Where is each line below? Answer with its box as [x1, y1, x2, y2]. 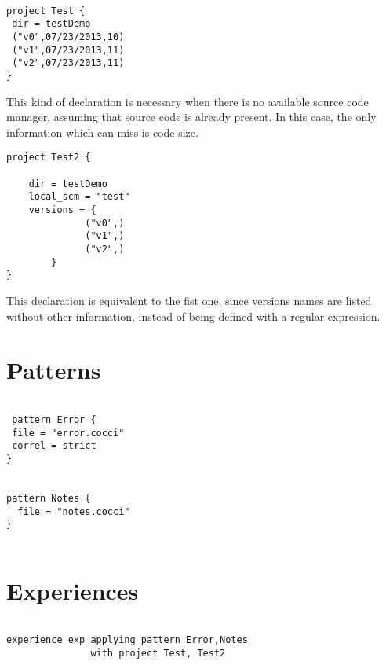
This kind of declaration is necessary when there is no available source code [6, 93, 369, 109]
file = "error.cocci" [12, 427, 125, 439]
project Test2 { [6, 152, 91, 163]
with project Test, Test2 [90, 647, 226, 659]
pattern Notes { [6, 492, 91, 504]
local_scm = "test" [28, 191, 130, 203]
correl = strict [12, 440, 96, 452]
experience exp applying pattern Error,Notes [6, 634, 248, 646]
